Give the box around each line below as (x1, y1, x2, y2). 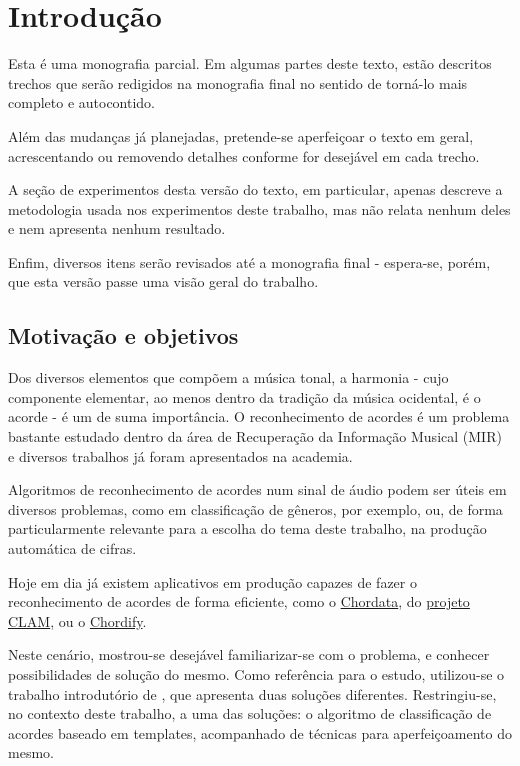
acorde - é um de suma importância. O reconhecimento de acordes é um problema (8, 406, 510, 427)
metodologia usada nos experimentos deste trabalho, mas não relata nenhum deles (8, 198, 511, 219)
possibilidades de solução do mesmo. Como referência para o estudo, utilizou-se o (8, 663, 505, 684)
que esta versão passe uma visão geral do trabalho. (8, 271, 319, 292)
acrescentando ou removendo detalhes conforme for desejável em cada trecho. (8, 145, 480, 166)
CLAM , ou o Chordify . (8, 610, 147, 631)
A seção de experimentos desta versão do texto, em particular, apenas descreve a (8, 179, 503, 200)
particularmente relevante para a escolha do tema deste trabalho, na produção (8, 518, 487, 539)
